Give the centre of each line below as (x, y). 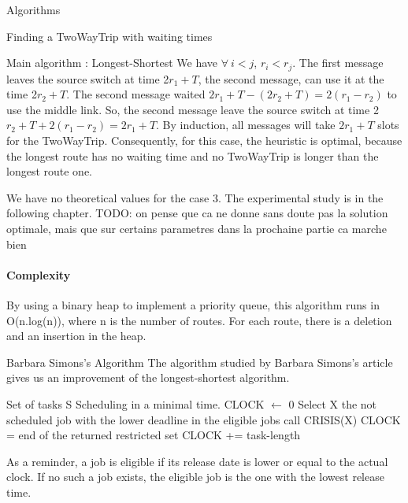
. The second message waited (136, 94)
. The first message (338, 63)
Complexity (39, 274)
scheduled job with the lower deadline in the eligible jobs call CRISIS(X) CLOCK (204, 419)
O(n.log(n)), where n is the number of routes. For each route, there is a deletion (199, 320)
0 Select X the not (333, 403)
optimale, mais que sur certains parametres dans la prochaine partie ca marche (197, 228)
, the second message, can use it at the (291, 78)
